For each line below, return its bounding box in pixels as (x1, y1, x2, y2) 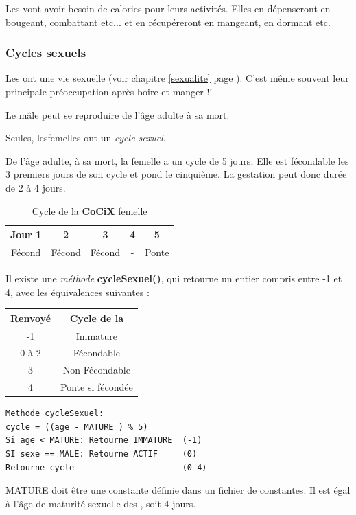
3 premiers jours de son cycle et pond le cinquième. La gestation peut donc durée (5, 167, 347, 181)
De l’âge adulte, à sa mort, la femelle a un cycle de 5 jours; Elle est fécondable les (5, 153, 349, 168)
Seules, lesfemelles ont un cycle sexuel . (5, 130, 166, 145)
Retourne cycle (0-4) (5, 462, 207, 472)
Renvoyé (10, 310, 51, 325)
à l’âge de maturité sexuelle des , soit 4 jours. (5, 496, 196, 510)
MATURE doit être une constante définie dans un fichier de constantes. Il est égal (5, 483, 351, 497)
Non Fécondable (62, 363, 130, 377)
